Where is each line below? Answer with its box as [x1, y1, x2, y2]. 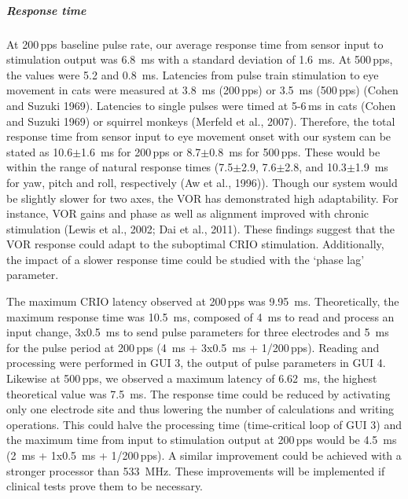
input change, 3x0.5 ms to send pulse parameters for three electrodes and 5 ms [6, 324, 389, 340]
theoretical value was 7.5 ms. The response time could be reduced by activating [6, 385, 391, 402]
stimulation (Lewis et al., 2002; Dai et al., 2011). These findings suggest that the [6, 220, 395, 237]
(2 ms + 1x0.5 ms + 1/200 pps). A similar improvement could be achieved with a [6, 447, 402, 463]
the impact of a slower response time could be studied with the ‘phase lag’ [6, 251, 365, 267]
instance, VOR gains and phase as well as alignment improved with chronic [6, 205, 369, 222]
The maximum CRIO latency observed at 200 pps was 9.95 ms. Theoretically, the [6, 293, 399, 310]
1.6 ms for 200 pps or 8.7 [81, 143, 201, 160]
